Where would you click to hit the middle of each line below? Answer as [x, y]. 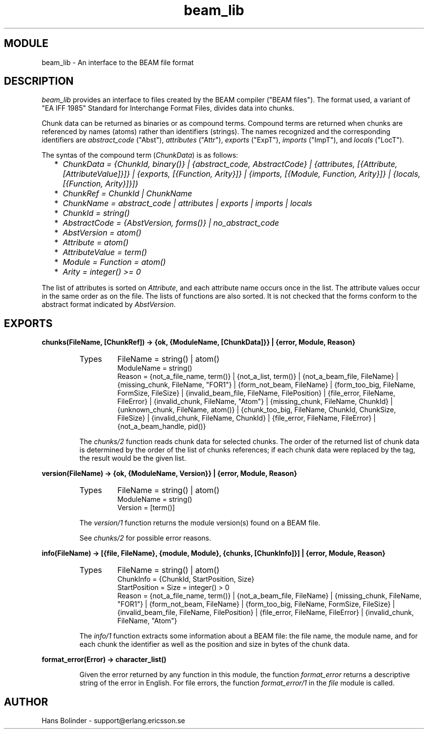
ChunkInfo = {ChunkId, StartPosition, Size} [186, 579]
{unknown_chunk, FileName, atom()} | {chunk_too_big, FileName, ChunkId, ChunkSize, [257, 410]
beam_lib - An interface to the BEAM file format [118, 62]
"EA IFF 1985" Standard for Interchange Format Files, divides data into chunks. [168, 108]
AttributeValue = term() [105, 252]
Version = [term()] [146, 508]
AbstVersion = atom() [102, 233]
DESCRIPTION [39, 81]
